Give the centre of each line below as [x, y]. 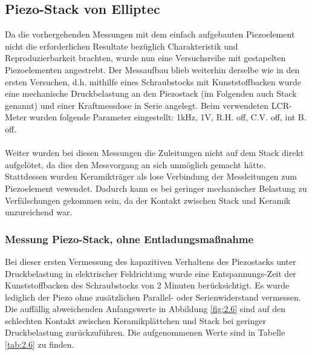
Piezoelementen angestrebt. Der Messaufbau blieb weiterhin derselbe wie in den [152, 69]
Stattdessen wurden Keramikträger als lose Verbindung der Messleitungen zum [151, 176]
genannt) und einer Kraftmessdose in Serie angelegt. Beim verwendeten [137, 105]
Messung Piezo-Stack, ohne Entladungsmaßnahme [129, 239]
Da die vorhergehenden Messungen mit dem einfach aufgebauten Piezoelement [150, 34]
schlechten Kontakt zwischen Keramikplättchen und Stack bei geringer [135, 320]
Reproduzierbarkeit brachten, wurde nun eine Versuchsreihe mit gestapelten [145, 58]
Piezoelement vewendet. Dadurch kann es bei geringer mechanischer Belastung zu [156, 188]
